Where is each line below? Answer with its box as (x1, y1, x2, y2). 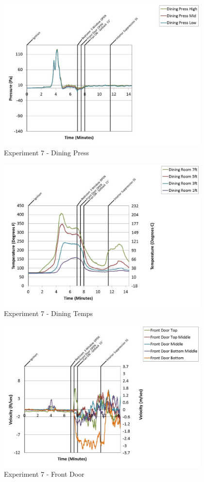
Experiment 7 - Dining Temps (4, 308, 93, 318)
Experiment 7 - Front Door (4, 469, 85, 479)
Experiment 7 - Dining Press (4, 148, 89, 158)
